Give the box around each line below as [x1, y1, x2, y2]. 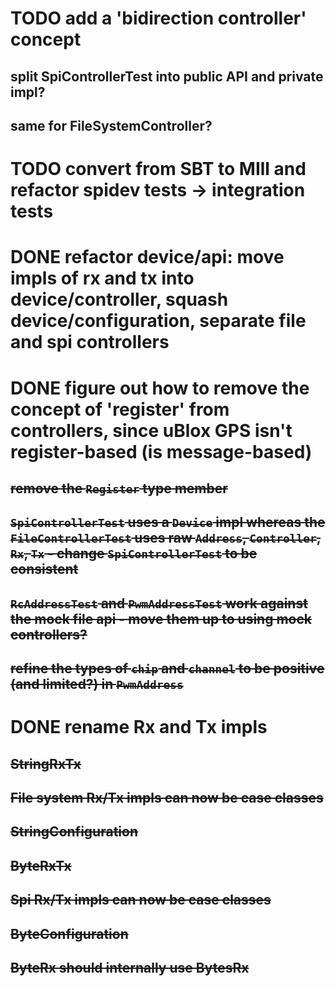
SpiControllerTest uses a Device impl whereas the [10, 514, 326, 531]
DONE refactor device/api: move [10, 246, 285, 269]
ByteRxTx [10, 857, 72, 874]
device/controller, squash [10, 288, 229, 311]
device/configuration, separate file [10, 310, 307, 332]
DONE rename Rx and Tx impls [10, 716, 268, 739]
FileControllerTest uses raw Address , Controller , [10, 530, 322, 547]
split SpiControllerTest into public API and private [10, 68, 324, 85]
